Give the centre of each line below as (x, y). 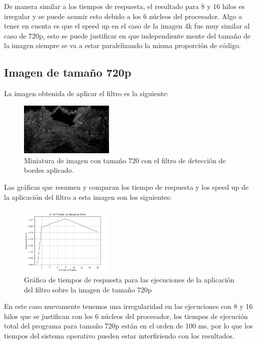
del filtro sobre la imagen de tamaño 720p (88, 289)
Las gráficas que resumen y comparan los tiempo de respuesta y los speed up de (126, 187)
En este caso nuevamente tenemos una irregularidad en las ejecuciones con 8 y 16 (128, 306)
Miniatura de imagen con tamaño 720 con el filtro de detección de (125, 160)
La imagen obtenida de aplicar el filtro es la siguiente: (86, 93)
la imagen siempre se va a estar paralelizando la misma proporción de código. (122, 45)
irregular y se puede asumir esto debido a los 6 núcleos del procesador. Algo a (123, 16)
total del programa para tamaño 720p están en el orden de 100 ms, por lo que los (128, 326)
